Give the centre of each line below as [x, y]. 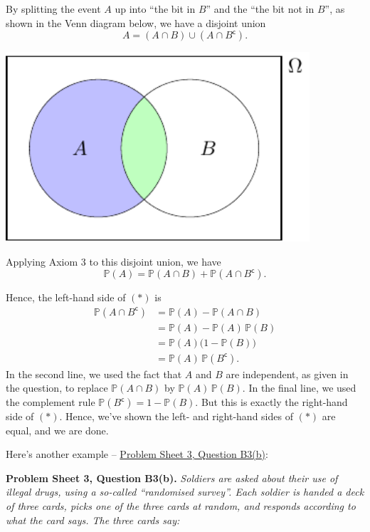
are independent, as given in [287, 374]
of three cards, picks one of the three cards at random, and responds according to [181, 506]
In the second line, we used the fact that [94, 374]
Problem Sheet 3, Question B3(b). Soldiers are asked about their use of [172, 478]
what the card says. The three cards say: [93, 520]
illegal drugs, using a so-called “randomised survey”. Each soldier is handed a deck [185, 492]
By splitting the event [53, 9]
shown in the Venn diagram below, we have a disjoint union [136, 22]
